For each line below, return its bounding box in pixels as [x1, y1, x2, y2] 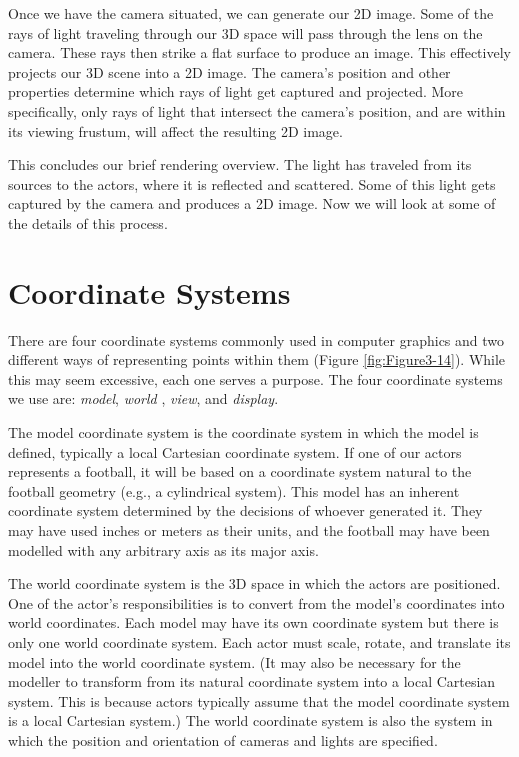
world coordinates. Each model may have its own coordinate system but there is [8, 612, 499, 633]
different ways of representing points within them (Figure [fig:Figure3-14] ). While [8, 349, 506, 370]
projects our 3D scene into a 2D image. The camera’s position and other [8, 61, 451, 82]
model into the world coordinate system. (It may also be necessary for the [8, 651, 461, 672]
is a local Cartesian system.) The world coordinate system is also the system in [8, 710, 493, 731]
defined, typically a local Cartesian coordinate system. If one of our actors [8, 441, 462, 462]
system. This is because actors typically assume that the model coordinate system [8, 690, 510, 711]
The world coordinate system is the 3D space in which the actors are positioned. [8, 573, 501, 594]
